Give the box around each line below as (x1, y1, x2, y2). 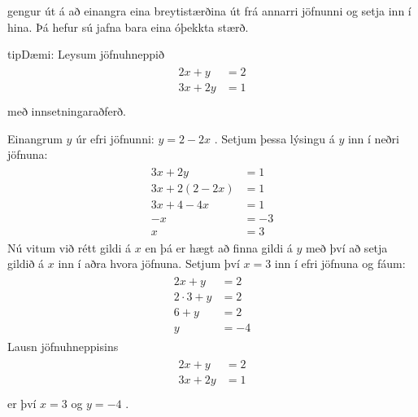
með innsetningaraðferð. (7, 102, 127, 119)
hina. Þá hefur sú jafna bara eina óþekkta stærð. (7, 18, 249, 35)
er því (7, 394, 37, 411)
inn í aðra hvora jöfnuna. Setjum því (58, 255, 240, 272)
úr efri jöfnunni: (76, 129, 155, 147)
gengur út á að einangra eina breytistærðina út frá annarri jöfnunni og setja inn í (7, 2, 411, 19)
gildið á (7, 255, 45, 272)
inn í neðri (347, 129, 399, 147)
